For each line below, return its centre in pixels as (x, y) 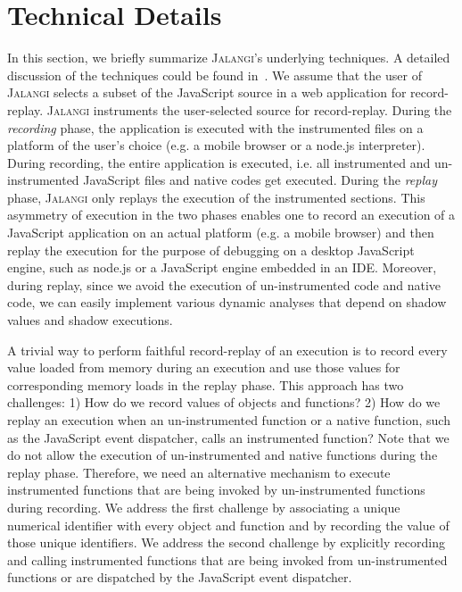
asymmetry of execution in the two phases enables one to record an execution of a (231, 215)
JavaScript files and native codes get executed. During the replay (260, 180)
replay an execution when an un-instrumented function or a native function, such (229, 420)
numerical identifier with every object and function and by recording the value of (228, 525)
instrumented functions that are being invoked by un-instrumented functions (216, 490)
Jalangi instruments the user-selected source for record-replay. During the (249, 109)
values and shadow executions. (90, 320)
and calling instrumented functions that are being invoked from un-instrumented (227, 559)
